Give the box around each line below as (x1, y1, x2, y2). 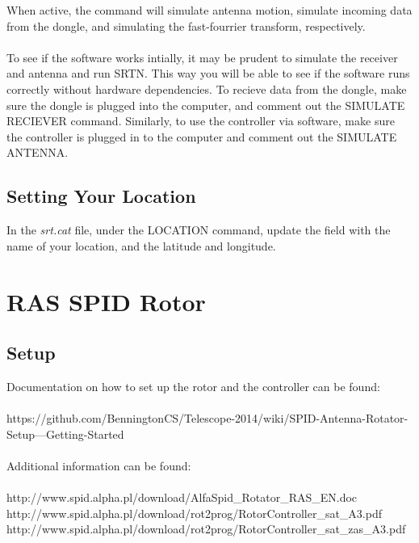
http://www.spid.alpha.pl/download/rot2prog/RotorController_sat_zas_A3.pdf (6, 520, 406, 537)
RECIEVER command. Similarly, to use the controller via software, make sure (6, 112, 395, 129)
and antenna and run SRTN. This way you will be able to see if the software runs (6, 65, 410, 82)
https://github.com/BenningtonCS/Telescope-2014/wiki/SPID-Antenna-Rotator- (6, 410, 409, 427)
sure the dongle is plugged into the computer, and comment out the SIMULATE (6, 96, 405, 113)
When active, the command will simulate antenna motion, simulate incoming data (6, 2, 413, 18)
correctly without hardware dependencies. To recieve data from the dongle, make (6, 80, 407, 97)
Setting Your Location (6, 183, 196, 208)
